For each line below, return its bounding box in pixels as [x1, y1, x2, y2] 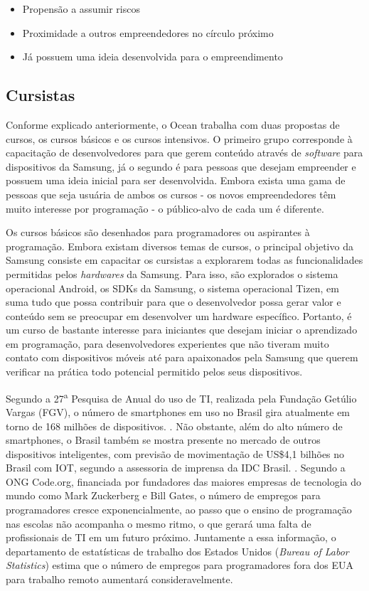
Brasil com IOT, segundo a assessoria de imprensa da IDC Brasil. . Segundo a [6, 460, 346, 475]
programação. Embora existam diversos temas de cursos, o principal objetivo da [6, 238, 353, 253]
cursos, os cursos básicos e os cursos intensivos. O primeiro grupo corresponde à [6, 131, 353, 146]
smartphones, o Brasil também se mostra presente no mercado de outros [6, 432, 321, 447]
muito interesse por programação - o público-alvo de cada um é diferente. [6, 201, 324, 215]
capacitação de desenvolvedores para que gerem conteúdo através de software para [6, 145, 363, 160]
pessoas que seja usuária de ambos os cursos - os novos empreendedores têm [6, 186, 336, 201]
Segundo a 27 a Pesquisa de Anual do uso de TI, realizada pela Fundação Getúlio [6, 388, 357, 405]
